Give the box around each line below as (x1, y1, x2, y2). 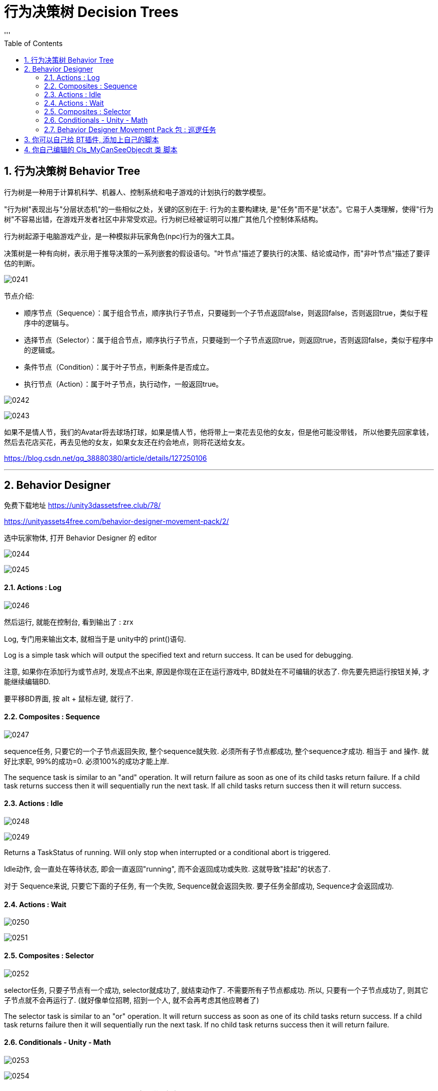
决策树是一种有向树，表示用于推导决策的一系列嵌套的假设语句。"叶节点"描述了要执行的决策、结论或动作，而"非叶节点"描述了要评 (4, 248, 430, 257)
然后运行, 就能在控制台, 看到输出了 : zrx (4, 617, 133, 626)
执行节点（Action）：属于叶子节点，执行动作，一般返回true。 (24, 379, 223, 388)
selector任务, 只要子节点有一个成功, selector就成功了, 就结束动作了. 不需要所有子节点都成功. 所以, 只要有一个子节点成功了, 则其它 (4, 985, 428, 994)
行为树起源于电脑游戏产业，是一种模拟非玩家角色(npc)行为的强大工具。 (4, 231, 239, 240)
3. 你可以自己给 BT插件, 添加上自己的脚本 (24, 135, 159, 144)
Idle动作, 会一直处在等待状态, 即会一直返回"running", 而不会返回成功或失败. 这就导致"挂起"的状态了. (4, 865, 331, 874)
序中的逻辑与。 (24, 318, 73, 327)
